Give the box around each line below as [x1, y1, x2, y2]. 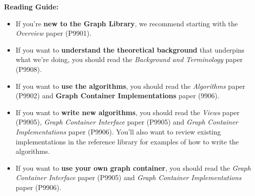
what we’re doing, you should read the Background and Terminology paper [15, 54, 243, 65]
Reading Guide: [4, 1, 59, 11]
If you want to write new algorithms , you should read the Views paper [15, 107, 240, 117]
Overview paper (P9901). [15, 28, 92, 38]
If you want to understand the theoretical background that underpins [15, 44, 245, 55]
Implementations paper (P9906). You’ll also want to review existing [15, 126, 221, 136]
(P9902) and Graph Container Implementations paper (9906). [15, 90, 220, 101]
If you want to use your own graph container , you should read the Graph [15, 162, 251, 173]
